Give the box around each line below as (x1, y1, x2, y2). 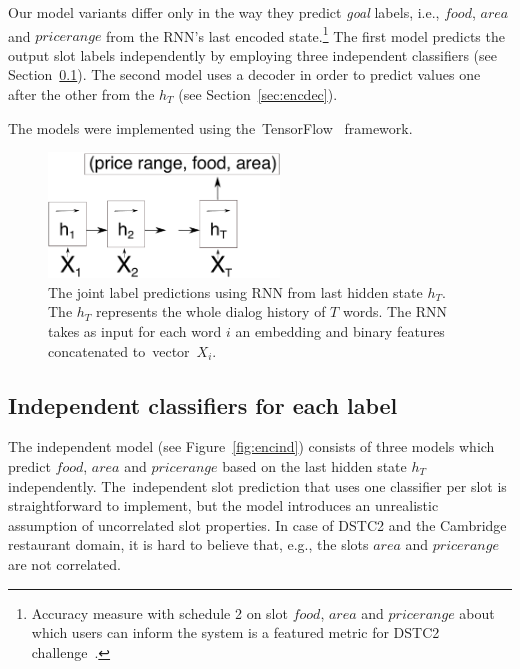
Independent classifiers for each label (8, 389, 398, 420)
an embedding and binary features (235, 321, 445, 341)
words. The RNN (342, 301, 448, 322)
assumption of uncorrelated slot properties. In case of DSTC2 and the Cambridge (8, 514, 507, 535)
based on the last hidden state (222, 455, 407, 476)
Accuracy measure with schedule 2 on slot (31, 602, 288, 623)
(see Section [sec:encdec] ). (178, 84, 338, 105)
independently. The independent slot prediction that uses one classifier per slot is (8, 475, 507, 496)
